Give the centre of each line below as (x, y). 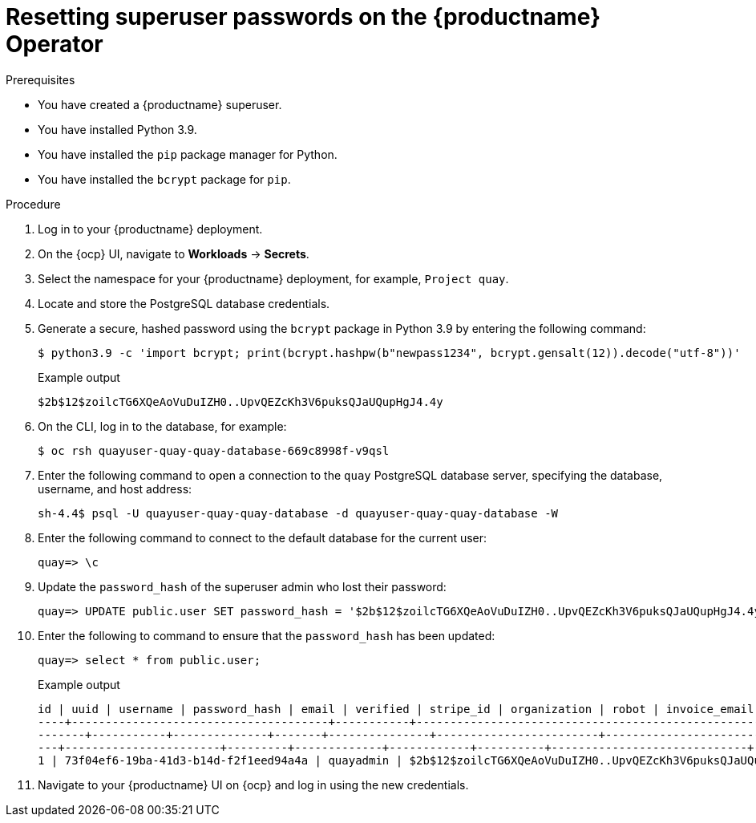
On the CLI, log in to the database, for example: (162, 426)
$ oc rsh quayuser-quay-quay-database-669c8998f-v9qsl (214, 450)
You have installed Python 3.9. (117, 129)
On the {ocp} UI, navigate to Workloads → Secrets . (174, 253)
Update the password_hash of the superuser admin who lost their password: (242, 586)
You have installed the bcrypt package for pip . (164, 179)
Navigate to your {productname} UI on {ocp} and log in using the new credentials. (253, 784)
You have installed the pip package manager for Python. (188, 154)
